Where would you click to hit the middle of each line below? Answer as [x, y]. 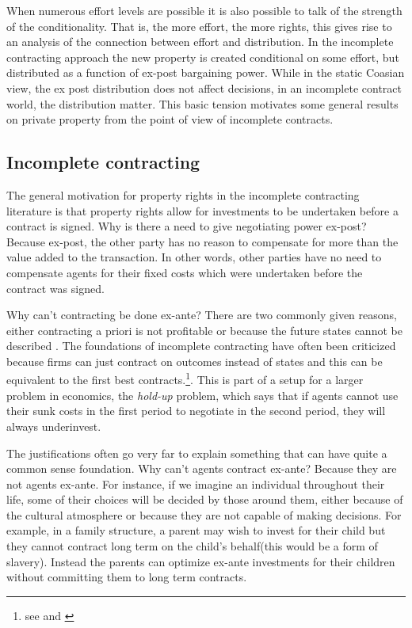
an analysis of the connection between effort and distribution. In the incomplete [200, 42]
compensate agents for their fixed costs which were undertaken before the [185, 272]
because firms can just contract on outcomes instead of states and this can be [195, 361]
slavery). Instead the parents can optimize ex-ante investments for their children [201, 561]
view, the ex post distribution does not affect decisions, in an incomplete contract [204, 88]
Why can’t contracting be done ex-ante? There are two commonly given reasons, [202, 315]
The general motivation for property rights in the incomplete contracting [183, 194]
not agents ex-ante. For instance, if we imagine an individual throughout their [196, 483]
